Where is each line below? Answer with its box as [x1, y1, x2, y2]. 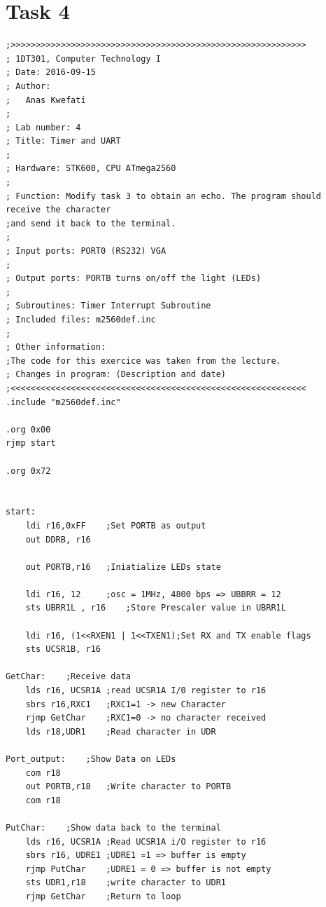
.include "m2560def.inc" [6, 397, 121, 407]
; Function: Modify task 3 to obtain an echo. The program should [6, 191, 322, 201]
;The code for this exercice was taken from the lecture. [6, 355, 281, 366]
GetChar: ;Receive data [6, 671, 131, 682]
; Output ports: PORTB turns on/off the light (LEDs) [6, 273, 262, 284]
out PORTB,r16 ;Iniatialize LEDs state [25, 561, 221, 572]
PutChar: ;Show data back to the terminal [6, 822, 221, 833]
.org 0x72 [6, 465, 51, 476]
